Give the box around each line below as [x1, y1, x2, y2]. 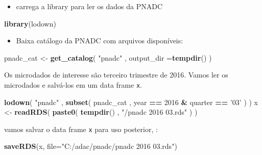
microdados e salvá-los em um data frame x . [4, 79, 142, 90]
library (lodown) [4, 18, 56, 29]
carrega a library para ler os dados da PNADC [16, 1, 163, 11]
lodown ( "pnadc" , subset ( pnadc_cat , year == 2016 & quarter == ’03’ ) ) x [4, 96, 258, 107]
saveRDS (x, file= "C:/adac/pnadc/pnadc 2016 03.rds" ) [4, 141, 177, 151]
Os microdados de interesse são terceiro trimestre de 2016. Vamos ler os [4, 69, 228, 80]
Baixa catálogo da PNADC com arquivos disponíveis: [16, 35, 183, 46]
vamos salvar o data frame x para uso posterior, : [4, 123, 158, 134]
